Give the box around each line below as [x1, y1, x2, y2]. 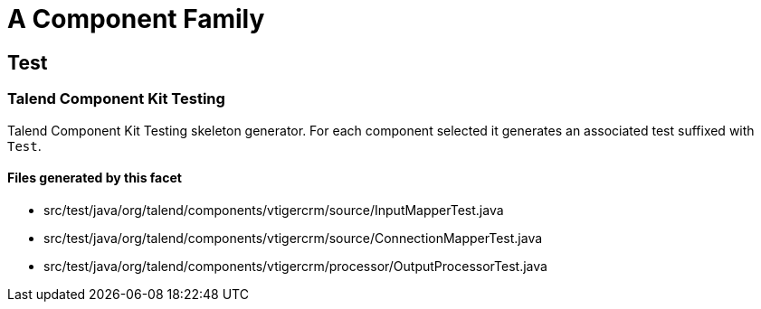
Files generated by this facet [7, 170, 182, 186]
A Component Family [7, 4, 265, 34]
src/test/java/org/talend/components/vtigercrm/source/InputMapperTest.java [43, 201, 504, 218]
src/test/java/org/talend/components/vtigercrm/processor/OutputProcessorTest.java [43, 257, 547, 274]
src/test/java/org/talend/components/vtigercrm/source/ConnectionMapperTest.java [43, 229, 543, 246]
